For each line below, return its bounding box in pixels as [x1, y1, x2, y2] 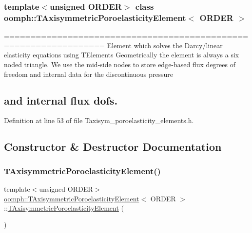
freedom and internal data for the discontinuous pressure [4, 69, 174, 79]
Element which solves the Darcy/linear [107, 40, 223, 50]
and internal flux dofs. [4, 92, 118, 108]
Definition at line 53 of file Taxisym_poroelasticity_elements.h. [4, 115, 194, 125]
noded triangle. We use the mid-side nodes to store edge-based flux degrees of [4, 59, 235, 69]
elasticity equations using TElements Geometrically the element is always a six [4, 50, 239, 60]
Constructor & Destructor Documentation [4, 139, 222, 154]
